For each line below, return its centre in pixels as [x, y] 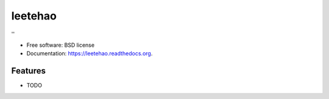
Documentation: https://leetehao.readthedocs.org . [90, 53]
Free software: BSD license [60, 45]
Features [28, 71]
